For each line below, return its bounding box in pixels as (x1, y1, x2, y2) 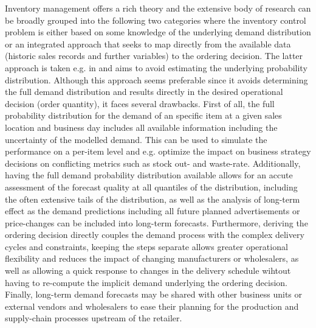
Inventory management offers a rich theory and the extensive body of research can (5, 2, 311, 14)
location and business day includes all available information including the (5, 120, 278, 133)
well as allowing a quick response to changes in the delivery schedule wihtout (5, 264, 291, 277)
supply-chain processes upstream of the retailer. (5, 312, 182, 324)
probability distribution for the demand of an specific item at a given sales (5, 109, 282, 122)
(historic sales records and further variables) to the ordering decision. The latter (5, 49, 303, 62)
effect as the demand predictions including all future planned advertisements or (5, 204, 300, 217)
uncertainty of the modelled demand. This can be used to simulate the (5, 133, 267, 145)
